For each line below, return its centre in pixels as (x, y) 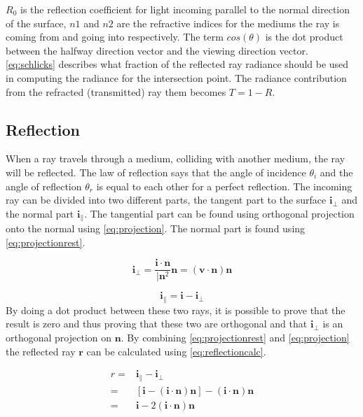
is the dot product (304, 37)
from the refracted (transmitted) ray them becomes (116, 91)
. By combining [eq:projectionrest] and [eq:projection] (235, 338)
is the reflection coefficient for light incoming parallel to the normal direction (185, 9)
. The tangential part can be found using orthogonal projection (219, 213)
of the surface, (36, 23)
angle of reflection (44, 186)
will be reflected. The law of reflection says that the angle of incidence (156, 172)
